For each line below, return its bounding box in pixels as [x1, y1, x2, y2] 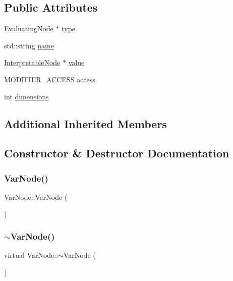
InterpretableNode [4, 57, 61, 68]
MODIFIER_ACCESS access [4, 74, 95, 84]
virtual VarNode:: [4, 250, 59, 260]
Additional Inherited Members [4, 116, 167, 131]
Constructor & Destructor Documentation [4, 145, 229, 161]
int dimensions [4, 91, 49, 101]
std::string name [4, 40, 54, 50]
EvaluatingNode [4, 23, 53, 34]
